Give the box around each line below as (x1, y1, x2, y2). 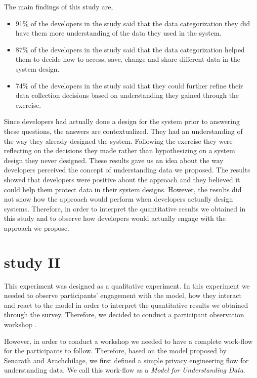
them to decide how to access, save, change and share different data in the (15, 54, 240, 64)
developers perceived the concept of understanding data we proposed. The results (4, 165, 250, 175)
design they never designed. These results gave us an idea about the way (4, 155, 223, 165)
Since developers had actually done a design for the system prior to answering (4, 116, 240, 126)
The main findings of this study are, (4, 1, 113, 11)
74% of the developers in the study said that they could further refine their (15, 80, 243, 90)
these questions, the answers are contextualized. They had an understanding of (4, 126, 243, 136)
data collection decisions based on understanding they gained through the (15, 90, 239, 100)
